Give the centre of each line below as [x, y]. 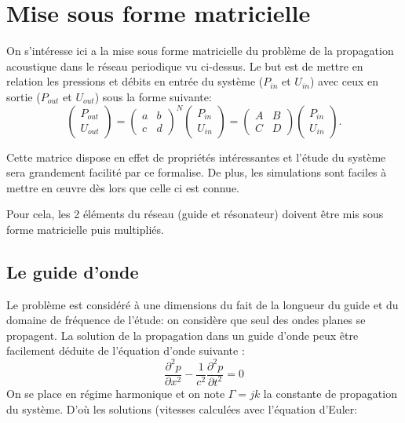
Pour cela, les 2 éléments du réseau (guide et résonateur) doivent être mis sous [195, 214]
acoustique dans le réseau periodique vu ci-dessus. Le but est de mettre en [185, 66]
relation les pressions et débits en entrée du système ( [135, 81]
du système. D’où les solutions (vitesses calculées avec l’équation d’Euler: [182, 408]
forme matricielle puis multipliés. [85, 229]
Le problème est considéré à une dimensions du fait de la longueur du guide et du [202, 304]
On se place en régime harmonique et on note [116, 393]
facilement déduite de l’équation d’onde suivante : [126, 350]
